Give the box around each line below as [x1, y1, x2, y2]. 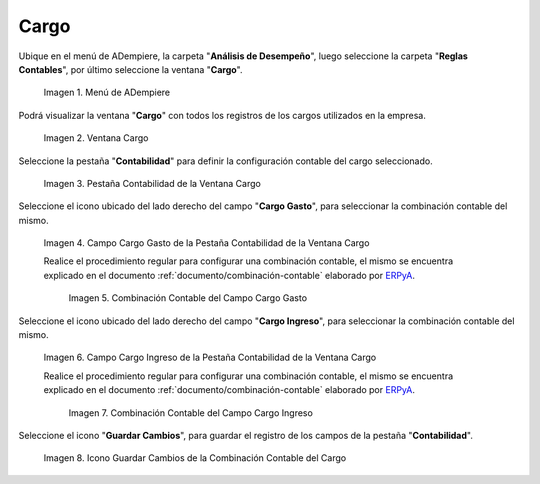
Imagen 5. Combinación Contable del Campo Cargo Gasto [68, 292, 308, 304]
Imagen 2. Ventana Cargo [43, 132, 149, 144]
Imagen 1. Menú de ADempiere [43, 86, 170, 99]
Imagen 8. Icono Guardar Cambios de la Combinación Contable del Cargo [43, 452, 347, 464]
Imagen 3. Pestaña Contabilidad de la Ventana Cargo [43, 177, 262, 189]
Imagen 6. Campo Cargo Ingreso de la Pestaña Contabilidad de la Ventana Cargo [43, 351, 377, 364]
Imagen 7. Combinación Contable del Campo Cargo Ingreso [68, 406, 314, 419]
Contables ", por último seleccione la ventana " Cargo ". [18, 63, 244, 75]
